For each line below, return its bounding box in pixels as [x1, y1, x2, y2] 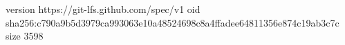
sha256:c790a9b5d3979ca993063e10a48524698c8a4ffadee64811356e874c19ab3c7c [6, 15, 339, 29]
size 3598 [6, 29, 44, 43]
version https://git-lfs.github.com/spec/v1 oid [6, 2, 201, 16]
